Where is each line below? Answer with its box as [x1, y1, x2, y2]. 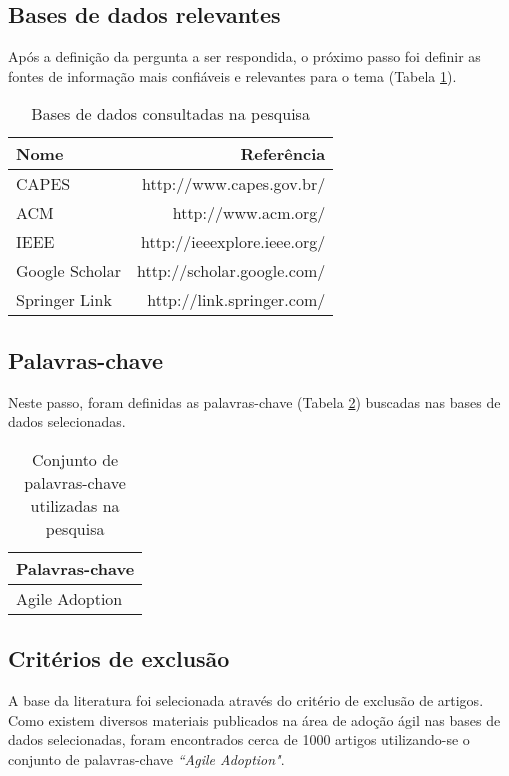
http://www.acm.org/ [172, 201, 326, 225]
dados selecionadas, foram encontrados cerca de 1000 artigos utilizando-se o [8, 729, 470, 750]
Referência [240, 142, 326, 166]
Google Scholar [16, 259, 122, 283]
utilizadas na [30, 493, 120, 517]
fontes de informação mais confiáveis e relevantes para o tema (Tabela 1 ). [8, 65, 457, 86]
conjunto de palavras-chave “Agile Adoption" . [8, 748, 285, 769]
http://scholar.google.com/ [137, 259, 326, 283]
